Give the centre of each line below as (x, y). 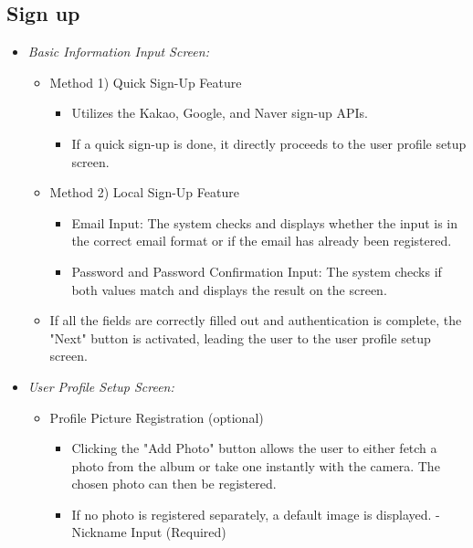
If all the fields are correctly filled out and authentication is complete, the (256, 320)
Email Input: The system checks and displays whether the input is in (265, 222)
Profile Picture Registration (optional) (157, 417)
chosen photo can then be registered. (174, 484)
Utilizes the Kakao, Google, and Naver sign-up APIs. (220, 113)
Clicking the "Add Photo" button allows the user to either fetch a (254, 448)
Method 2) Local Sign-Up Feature (144, 192)
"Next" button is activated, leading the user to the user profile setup (240, 337)
